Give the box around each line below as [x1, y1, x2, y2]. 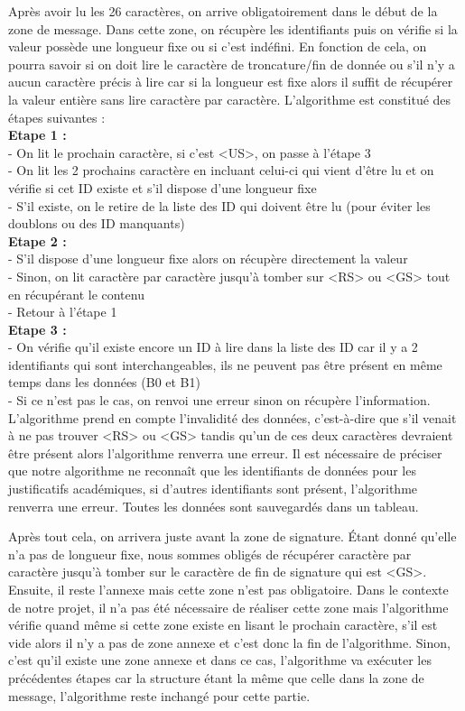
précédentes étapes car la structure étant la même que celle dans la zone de [8, 668, 424, 687]
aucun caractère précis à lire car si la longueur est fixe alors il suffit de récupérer [8, 72, 453, 91]
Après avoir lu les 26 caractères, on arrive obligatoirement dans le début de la [8, 2, 438, 20]
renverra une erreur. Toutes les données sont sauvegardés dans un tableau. [8, 496, 419, 515]
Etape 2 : [8, 231, 67, 250]
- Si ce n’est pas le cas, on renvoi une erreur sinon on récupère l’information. [8, 391, 431, 410]
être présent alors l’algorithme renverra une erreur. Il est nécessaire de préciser [8, 443, 442, 462]
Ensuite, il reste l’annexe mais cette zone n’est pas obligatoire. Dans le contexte [8, 580, 449, 598]
